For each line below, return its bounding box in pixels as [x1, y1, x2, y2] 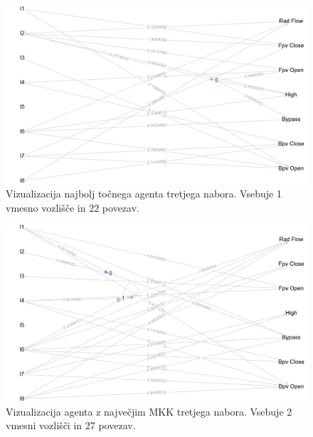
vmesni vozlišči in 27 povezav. [6, 418, 136, 433]
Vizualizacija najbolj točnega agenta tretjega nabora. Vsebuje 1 [6, 186, 282, 201]
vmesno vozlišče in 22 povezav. [6, 200, 139, 215]
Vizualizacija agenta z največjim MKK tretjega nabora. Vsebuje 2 [6, 403, 292, 418]
